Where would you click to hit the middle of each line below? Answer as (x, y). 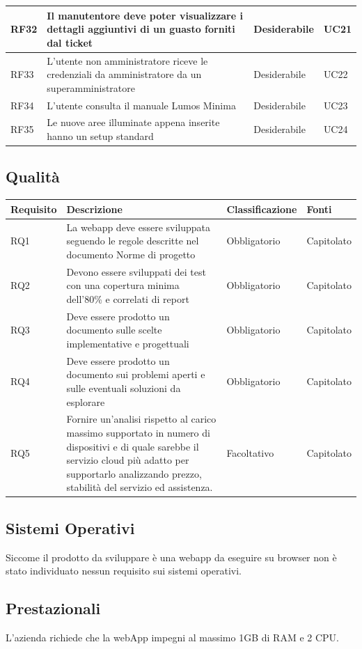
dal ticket (70, 42)
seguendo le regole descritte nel (133, 241)
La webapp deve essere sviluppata (139, 227)
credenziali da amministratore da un (124, 74)
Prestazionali (53, 608)
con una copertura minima (123, 285)
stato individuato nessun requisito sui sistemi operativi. (124, 571)
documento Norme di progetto (131, 254)
